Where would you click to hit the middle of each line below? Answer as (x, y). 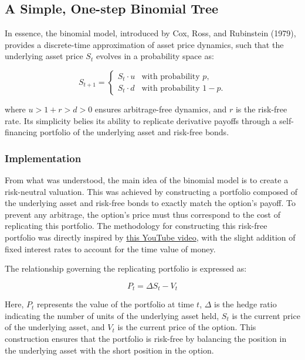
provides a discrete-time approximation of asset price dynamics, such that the (144, 44)
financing (21, 132)
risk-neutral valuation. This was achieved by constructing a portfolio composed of (151, 191)
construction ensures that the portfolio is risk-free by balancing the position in (146, 338)
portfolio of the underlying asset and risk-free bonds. (134, 132)
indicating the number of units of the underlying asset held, (112, 315)
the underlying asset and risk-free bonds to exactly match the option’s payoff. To (150, 203)
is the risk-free (261, 109)
